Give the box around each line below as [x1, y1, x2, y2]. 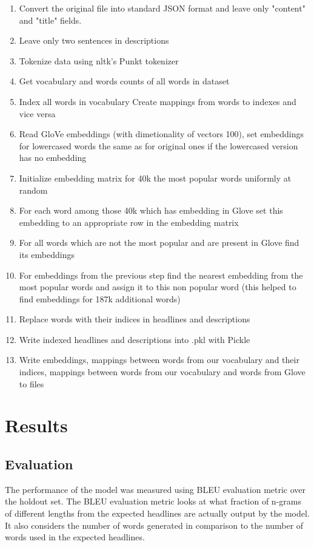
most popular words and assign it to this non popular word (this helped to [19, 280, 296, 293]
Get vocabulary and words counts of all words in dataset [19, 75, 230, 87]
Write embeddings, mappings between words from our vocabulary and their [19, 353, 299, 366]
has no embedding [19, 151, 87, 164]
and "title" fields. [19, 13, 82, 26]
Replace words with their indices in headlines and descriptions [19, 313, 250, 325]
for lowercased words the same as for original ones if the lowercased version [19, 139, 298, 152]
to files [19, 377, 44, 390]
